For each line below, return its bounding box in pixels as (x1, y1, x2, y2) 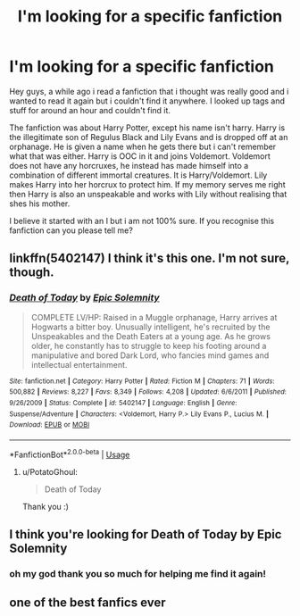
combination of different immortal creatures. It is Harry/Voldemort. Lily (9, 170, 268, 180)
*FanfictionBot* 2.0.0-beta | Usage (9, 447, 130, 460)
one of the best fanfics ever (9, 595, 167, 611)
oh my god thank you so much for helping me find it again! (9, 567, 266, 579)
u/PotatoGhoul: (21, 466, 79, 477)
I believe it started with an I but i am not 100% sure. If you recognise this (9, 215, 275, 226)
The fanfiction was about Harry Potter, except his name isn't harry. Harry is (9, 122, 286, 133)
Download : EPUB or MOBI (9, 420, 90, 429)
